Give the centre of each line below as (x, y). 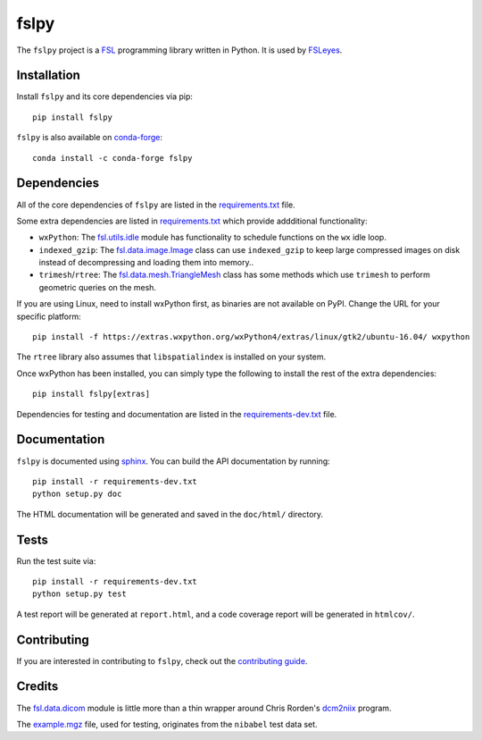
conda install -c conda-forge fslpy (112, 158)
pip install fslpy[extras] (91, 394)
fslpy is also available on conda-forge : (89, 138)
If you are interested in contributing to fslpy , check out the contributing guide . (162, 660)
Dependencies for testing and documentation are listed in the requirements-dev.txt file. (177, 414)
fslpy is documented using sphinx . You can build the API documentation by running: (173, 461)
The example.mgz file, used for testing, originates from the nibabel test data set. (167, 724)
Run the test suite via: (56, 561)
